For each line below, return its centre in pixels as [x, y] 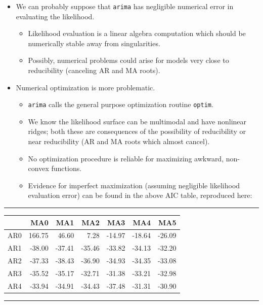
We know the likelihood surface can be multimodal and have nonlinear [137, 121]
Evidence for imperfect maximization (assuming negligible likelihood [134, 185]
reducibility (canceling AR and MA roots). [94, 70]
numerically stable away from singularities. [94, 43]
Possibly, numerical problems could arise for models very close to [128, 60]
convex [38, 168]
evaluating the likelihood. [55, 16]
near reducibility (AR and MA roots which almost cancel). [119, 141]
